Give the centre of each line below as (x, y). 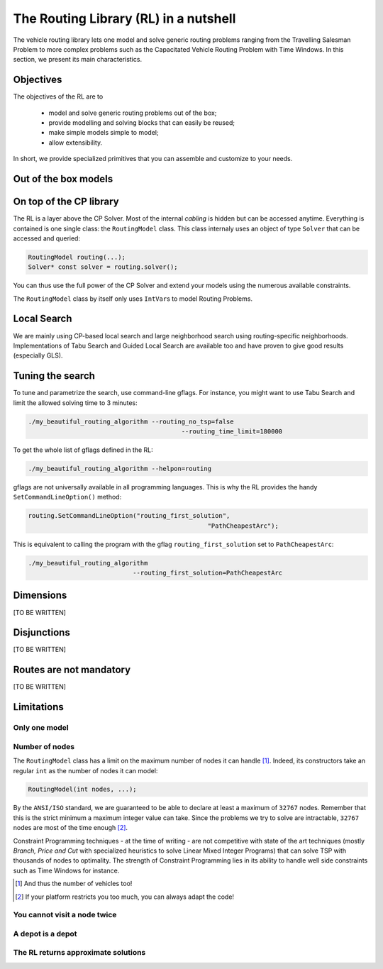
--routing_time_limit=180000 (232, 432)
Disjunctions (41, 632)
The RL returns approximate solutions (79, 953)
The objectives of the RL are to (58, 96)
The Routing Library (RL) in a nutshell (124, 18)
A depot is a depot (45, 934)
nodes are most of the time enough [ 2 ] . (70, 828)
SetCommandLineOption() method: (67, 497)
